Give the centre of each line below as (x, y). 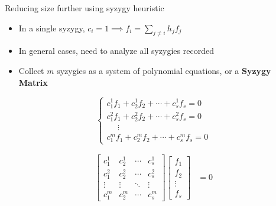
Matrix (33, 82)
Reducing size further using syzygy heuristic (85, 8)
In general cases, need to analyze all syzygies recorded (116, 51)
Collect (31, 70)
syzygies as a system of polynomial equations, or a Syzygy (164, 70)
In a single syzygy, (52, 28)
